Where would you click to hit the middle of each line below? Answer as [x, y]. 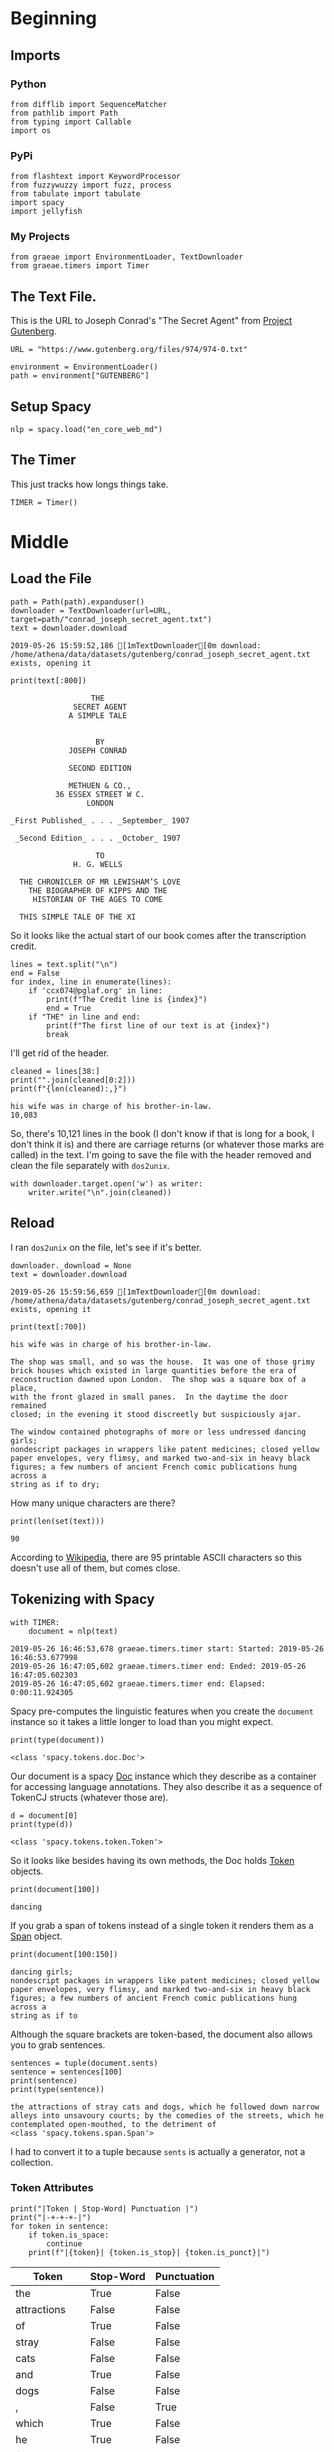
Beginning [54, 18]
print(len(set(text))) [57, 1521]
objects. [27, 1871]
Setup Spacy [51, 406]
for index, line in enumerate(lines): [91, 982]
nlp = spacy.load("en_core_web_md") [86, 430]
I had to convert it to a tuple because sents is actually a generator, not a [158, 2151]
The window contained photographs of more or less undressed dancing [158, 1432]
